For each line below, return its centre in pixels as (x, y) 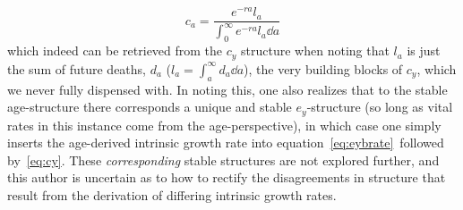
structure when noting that (315, 50)
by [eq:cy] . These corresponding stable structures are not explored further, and (223, 160)
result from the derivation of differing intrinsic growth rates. (172, 194)
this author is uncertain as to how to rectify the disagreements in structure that (227, 177)
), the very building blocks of (323, 68)
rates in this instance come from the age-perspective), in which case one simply (224, 125)
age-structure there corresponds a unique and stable (150, 107)
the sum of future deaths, (77, 68)
